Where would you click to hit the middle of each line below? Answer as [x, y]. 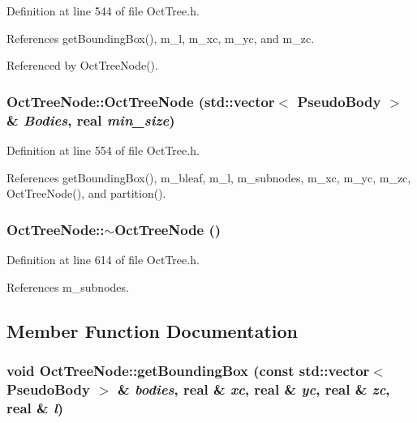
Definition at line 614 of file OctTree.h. [103, 259]
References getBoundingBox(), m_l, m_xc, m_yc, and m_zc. [161, 38]
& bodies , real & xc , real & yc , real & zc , [254, 389]
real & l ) [35, 407]
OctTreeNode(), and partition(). [86, 193]
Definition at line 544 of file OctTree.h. [103, 11]
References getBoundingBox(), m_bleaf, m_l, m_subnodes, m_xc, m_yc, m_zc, [209, 177]
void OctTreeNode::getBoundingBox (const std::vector [188, 370]
